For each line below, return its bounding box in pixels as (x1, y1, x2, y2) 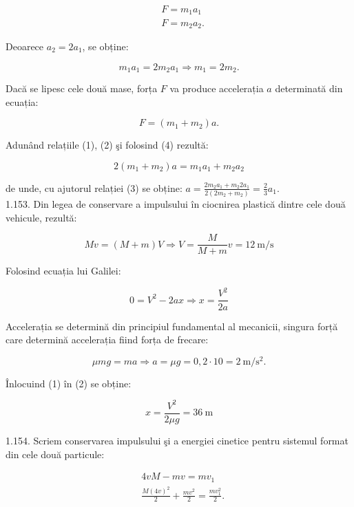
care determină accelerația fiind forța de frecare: (6, 332, 209, 347)
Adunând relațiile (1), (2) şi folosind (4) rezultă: (6, 138, 209, 152)
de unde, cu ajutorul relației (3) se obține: (6, 180, 183, 195)
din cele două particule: (6, 446, 105, 461)
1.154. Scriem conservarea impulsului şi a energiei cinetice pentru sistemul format (6, 433, 348, 447)
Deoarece (6, 39, 44, 53)
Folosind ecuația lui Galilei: (6, 263, 121, 278)
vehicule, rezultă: (6, 210, 77, 224)
